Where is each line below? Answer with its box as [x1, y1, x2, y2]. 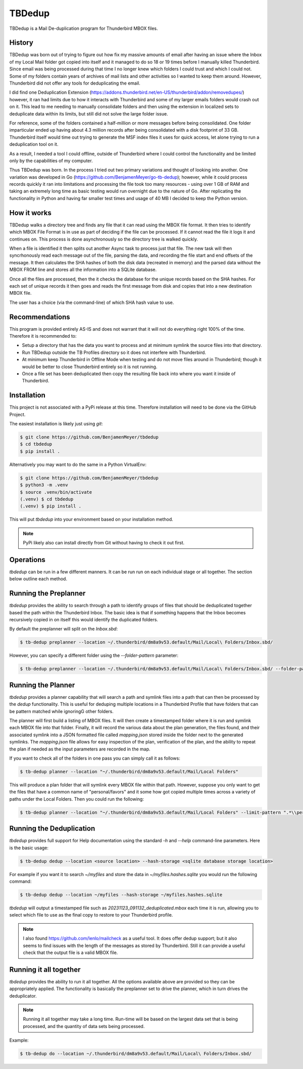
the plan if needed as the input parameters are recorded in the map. [9, 746, 151, 752]
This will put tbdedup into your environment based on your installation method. [9, 517, 174, 523]
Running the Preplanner [9, 589, 86, 598]
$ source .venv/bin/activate [20, 489, 92, 495]
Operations [9, 555, 45, 564]
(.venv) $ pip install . [20, 503, 82, 509]
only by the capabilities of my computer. [9, 157, 93, 164]
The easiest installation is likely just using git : [9, 421, 103, 427]
